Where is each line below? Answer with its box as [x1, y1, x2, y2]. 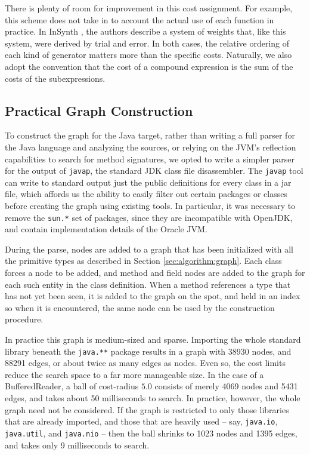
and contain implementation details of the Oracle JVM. [5, 223, 207, 235]
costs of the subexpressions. [5, 72, 106, 84]
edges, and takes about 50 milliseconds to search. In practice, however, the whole [5, 392, 300, 404]
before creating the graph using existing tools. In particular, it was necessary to [5, 199, 296, 211]
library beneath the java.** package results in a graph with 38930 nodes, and [5, 345, 292, 357]
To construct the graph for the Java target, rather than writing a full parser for [5, 129, 295, 142]
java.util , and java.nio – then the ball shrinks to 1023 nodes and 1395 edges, [5, 426, 297, 439]
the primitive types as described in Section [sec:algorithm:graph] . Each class [5, 254, 282, 267]
